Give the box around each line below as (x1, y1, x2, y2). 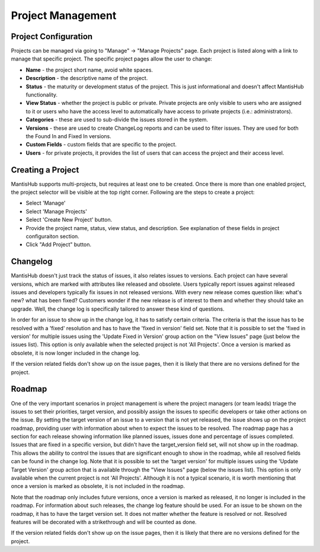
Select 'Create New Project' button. (25, 216, 113, 224)
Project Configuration (11, 31, 93, 42)
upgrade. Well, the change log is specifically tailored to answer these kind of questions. (11, 305, 225, 312)
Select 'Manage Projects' (25, 208, 87, 215)
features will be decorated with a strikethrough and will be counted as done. (11, 518, 197, 525)
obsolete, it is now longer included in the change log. (11, 349, 140, 356)
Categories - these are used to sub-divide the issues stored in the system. (25, 116, 209, 123)
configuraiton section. (25, 233, 79, 240)
